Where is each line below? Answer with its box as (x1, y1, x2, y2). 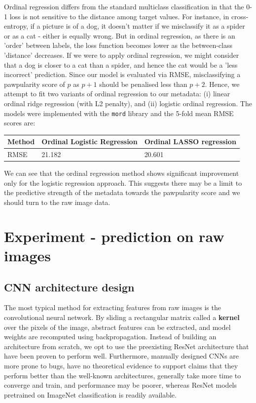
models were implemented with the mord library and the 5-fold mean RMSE (4, 108, 234, 118)
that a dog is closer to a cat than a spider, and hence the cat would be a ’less (4, 59, 238, 70)
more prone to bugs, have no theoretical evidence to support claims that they (4, 360, 238, 370)
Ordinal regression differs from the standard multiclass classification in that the (4, 1, 244, 11)
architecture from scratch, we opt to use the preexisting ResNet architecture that (4, 341, 249, 351)
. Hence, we (205, 79, 240, 89)
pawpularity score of (4, 79, 65, 89)
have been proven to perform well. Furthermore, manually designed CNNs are (4, 351, 239, 361)
